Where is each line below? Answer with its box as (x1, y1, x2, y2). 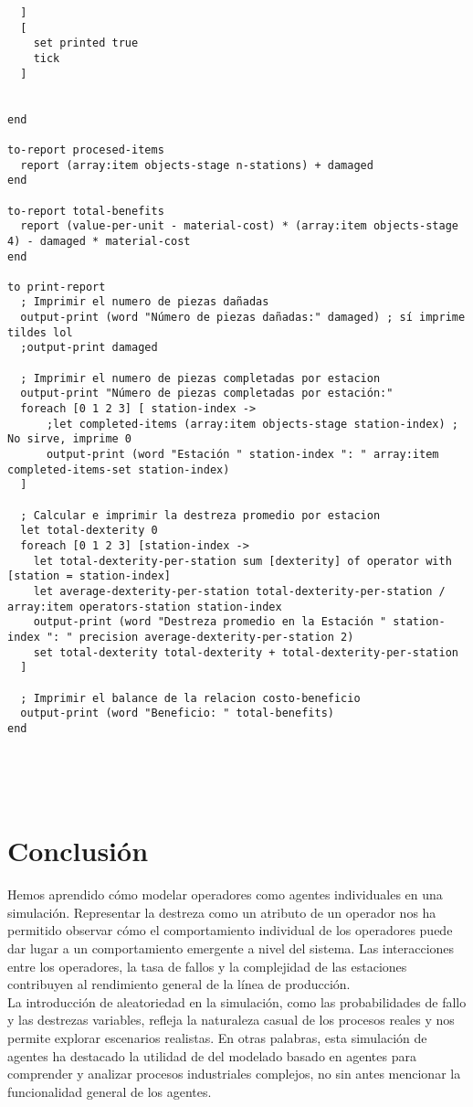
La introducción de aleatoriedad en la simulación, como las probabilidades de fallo (7, 992, 467, 1011)
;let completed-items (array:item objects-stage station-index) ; (46, 417, 458, 431)
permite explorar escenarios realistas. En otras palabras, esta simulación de (7, 1028, 427, 1047)
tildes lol (7, 325, 73, 339)
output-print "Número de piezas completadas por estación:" (20, 387, 394, 400)
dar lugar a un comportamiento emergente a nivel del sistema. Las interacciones (7, 939, 455, 958)
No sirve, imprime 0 (7, 432, 132, 446)
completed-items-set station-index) (7, 463, 230, 476)
